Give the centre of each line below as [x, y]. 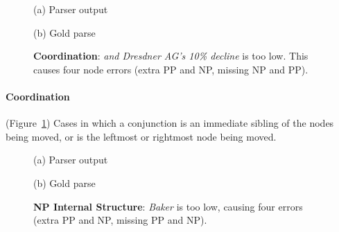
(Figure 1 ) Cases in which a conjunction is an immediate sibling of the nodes [170, 123]
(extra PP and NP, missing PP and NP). [120, 220]
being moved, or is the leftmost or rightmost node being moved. [141, 136]
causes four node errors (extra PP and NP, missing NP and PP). [171, 69]
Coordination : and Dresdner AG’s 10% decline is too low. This [171, 56]
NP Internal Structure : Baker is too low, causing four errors [168, 206]
